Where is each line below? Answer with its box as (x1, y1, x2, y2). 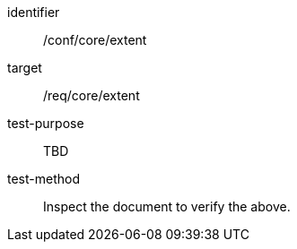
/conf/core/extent (43, 32, 147, 47)
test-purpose (7, 116, 84, 131)
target (7, 60, 42, 75)
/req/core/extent (43, 88, 140, 103)
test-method (7, 171, 80, 186)
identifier (7, 4, 60, 20)
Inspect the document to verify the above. (43, 199, 291, 214)
